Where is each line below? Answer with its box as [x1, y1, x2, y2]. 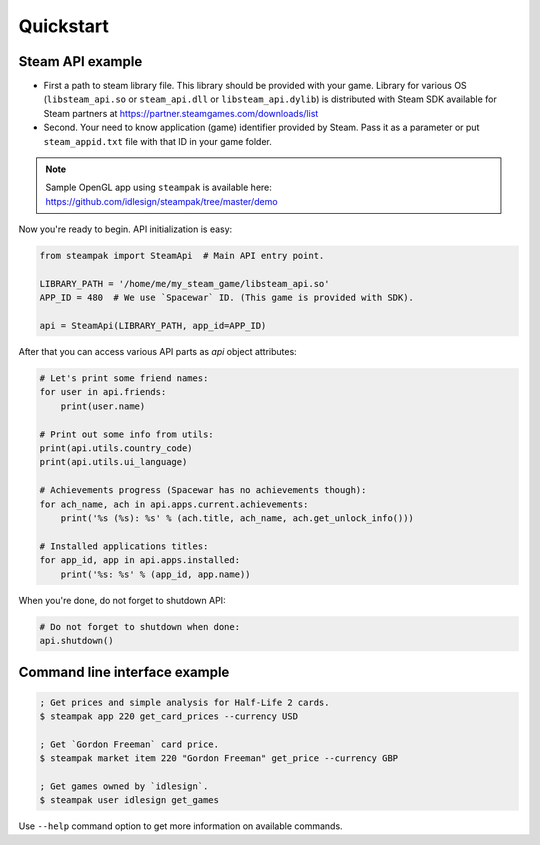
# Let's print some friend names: [39, 373, 209, 384]
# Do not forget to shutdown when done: [39, 621, 240, 632]
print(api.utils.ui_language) [39, 456, 188, 468]
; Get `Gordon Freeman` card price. [39, 738, 220, 750]
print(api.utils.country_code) [39, 443, 194, 454]
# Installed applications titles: [39, 540, 209, 552]
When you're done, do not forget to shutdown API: [18, 594, 226, 606]
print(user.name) [60, 400, 146, 412]
